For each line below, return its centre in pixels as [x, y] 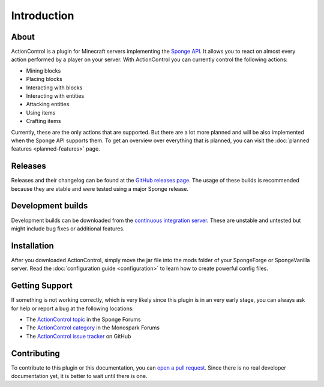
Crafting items [43, 121]
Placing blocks [44, 79]
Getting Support [42, 286]
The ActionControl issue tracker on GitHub [79, 336]
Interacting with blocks [54, 88]
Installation [32, 246]
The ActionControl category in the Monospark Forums [93, 328]
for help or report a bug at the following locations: [73, 308]
